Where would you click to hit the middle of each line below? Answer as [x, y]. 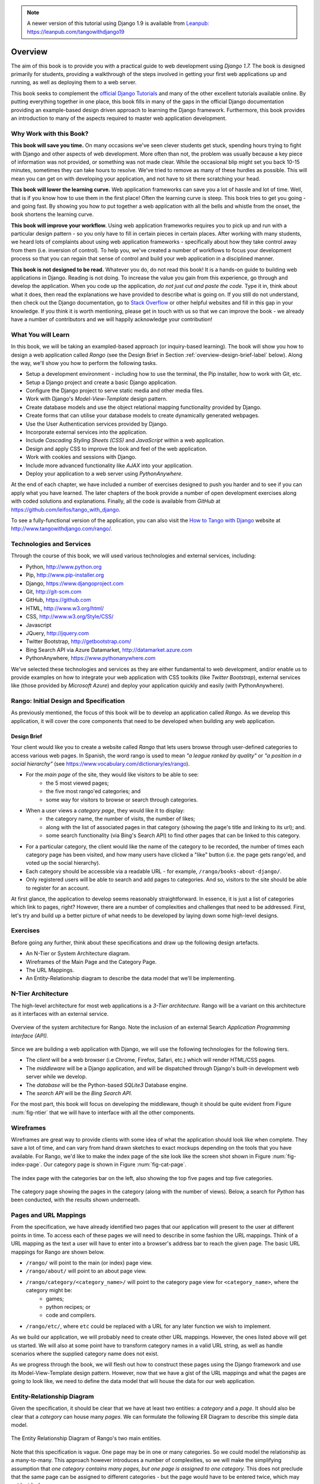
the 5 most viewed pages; [77, 783]
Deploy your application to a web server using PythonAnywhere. [104, 473]
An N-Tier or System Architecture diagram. [78, 953]
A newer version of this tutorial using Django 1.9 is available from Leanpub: [118, 23]
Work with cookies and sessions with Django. [81, 457]
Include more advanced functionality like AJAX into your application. [109, 465]
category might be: [49, 1290]
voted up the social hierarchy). [63, 863]
